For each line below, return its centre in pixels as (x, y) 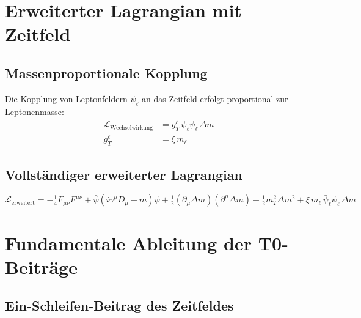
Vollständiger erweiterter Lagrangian (124, 174)
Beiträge (41, 266)
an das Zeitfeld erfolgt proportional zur (215, 98)
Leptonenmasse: (35, 111)
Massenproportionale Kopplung (106, 72)
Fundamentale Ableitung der (128, 242)
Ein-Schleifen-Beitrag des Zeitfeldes (119, 305)
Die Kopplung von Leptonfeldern (66, 98)
